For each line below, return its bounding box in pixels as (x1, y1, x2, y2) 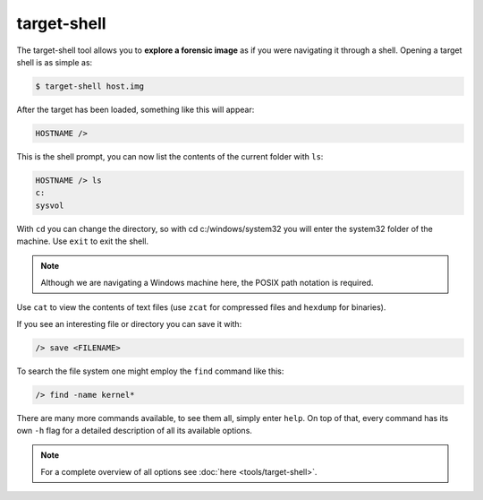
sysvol (35, 200, 64, 211)
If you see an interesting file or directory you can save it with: (16, 318, 242, 329)
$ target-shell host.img (35, 81, 145, 91)
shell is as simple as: (16, 56, 93, 67)
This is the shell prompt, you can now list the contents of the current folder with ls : (16, 151, 324, 161)
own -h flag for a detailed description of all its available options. (16, 425, 252, 435)
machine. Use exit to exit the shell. (16, 236, 149, 246)
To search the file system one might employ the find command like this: (16, 366, 284, 376)
